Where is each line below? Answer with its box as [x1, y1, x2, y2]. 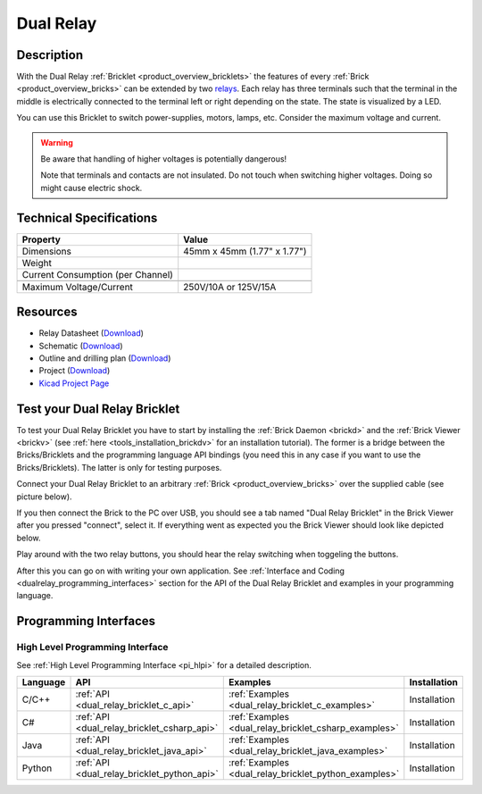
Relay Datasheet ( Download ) [38, 328, 145, 338]
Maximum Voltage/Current [21, 280, 134, 293]
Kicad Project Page [38, 378, 110, 389]
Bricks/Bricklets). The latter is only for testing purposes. [16, 462, 222, 472]
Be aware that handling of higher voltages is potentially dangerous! [40, 154, 287, 164]
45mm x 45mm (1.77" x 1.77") [183, 245, 307, 257]
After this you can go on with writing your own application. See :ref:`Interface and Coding [16, 565, 345, 576]
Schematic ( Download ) [38, 340, 124, 351]
